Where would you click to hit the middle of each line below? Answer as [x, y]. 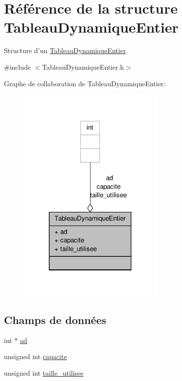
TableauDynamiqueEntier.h [83, 67]
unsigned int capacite [36, 356]
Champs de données [55, 319]
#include [18, 67]
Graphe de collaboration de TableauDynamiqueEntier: [85, 83]
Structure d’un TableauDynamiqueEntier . [66, 50]
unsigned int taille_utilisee [44, 372]
